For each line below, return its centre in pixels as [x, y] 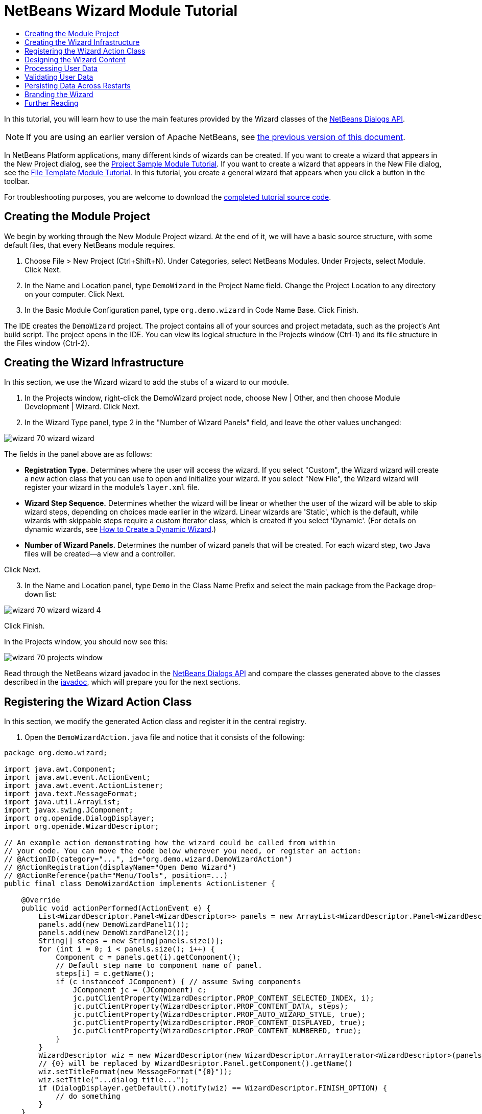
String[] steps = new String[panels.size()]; [131, 941]
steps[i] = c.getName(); [105, 974]
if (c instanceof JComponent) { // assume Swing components [178, 982]
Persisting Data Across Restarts [78, 85]
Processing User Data [61, 68]
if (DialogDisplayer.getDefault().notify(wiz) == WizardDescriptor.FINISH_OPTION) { [213, 1088]
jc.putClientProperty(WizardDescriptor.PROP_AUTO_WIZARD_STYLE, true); [219, 1015]
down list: [41, 594]
